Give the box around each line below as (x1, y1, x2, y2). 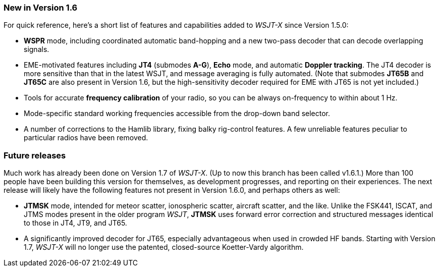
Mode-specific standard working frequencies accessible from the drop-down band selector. (24, 109, 331, 118)
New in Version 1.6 (4, 3, 78, 13)
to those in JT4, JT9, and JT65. (24, 219, 127, 228)
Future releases (4, 150, 66, 160)
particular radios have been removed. (24, 133, 148, 142)
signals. (24, 45, 49, 54)
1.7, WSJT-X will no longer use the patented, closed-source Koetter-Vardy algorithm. (24, 243, 304, 252)
